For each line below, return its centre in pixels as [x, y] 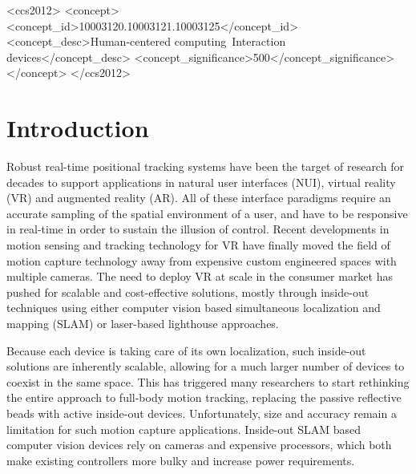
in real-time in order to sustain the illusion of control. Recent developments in [198, 229]
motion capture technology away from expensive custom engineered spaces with [202, 260]
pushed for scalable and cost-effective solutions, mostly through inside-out [188, 292]
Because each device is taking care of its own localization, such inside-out [186, 350]
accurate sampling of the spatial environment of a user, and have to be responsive [207, 213]
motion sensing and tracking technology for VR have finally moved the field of [198, 245]
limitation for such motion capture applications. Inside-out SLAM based [184, 429]
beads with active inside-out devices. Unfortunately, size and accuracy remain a [202, 413]
